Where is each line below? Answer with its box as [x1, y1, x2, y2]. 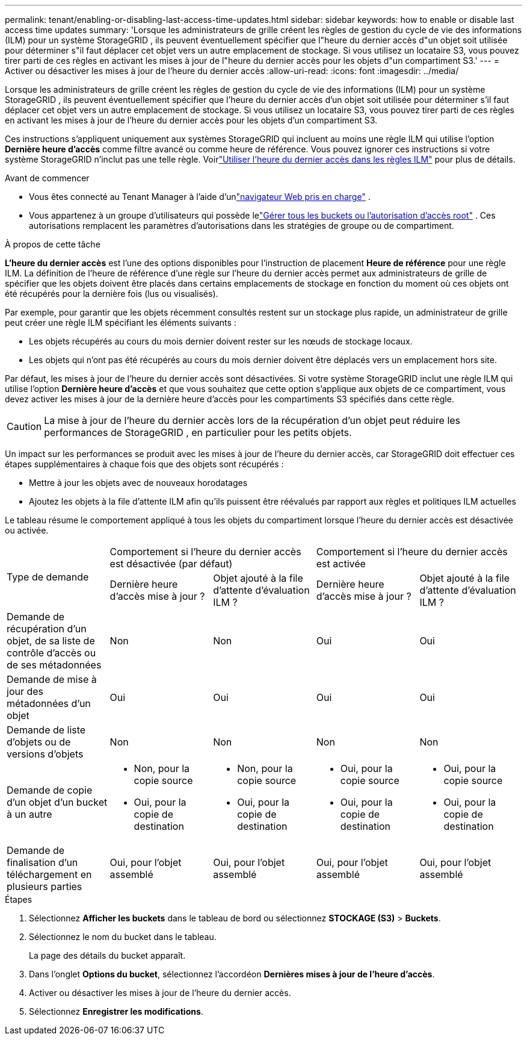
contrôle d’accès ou [7, 647, 96, 659]
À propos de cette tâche [5, 239, 100, 249]
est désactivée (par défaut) [109, 558, 233, 570]
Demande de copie [7, 784, 93, 796]
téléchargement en [7, 868, 92, 880]
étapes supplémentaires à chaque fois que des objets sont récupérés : [5, 459, 284, 469]
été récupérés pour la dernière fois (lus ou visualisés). [5, 288, 218, 299]
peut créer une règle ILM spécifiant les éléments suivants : [5, 317, 236, 328]
